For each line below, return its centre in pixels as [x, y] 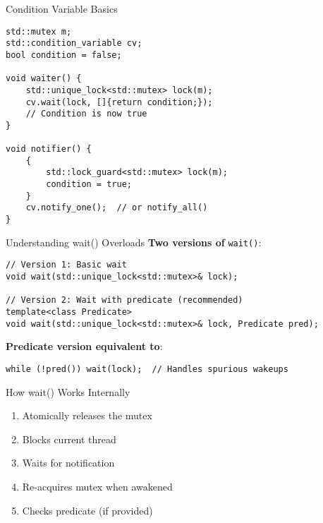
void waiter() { [44, 79]
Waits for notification [68, 463]
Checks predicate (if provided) [87, 510]
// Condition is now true [86, 114]
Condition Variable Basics [62, 8]
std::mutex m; [39, 31]
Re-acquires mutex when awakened [97, 486]
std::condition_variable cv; [74, 43]
